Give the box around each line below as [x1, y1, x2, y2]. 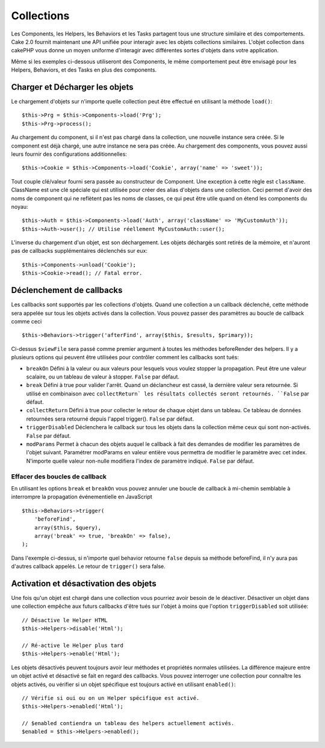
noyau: [11, 203, 28, 210]
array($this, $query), [34, 524, 102, 531]
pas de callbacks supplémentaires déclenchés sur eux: [11, 247, 147, 255]
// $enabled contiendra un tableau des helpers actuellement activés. [22, 720, 235, 727]
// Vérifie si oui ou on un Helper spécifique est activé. [22, 694, 200, 701]
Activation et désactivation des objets [11, 578, 156, 589]
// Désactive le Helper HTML [22, 617, 108, 623]
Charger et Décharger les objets [11, 82, 134, 92]
